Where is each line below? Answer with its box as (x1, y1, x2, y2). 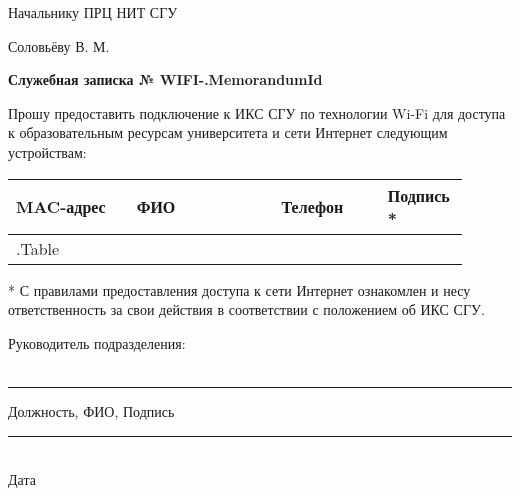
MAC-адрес (16, 195, 106, 219)
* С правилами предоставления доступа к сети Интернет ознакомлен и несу (8, 279, 471, 300)
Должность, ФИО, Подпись (8, 400, 175, 421)
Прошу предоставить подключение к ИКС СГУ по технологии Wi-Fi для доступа (8, 102, 506, 123)
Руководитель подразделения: (8, 332, 186, 353)
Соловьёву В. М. (8, 35, 110, 56)
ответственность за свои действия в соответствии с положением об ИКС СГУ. (8, 299, 485, 320)
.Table (16, 236, 60, 260)
